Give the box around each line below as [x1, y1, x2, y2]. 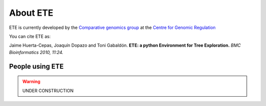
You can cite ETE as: [9, 33, 51, 39]
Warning [22, 79, 40, 84]
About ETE [9, 7, 54, 18]
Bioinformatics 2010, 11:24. [9, 49, 64, 55]
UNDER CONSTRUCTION [22, 87, 74, 93]
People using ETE [9, 62, 64, 71]
